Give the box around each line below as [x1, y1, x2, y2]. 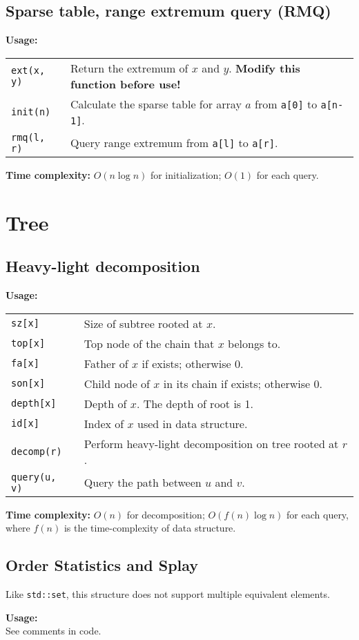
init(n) [11, 106, 51, 117]
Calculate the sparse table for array [70, 95, 242, 112]
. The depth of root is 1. [136, 395, 253, 411]
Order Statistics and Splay [6, 554, 199, 576]
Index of [84, 415, 124, 431]
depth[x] [11, 398, 57, 409]
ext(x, [11, 64, 46, 76]
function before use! [70, 75, 181, 92]
